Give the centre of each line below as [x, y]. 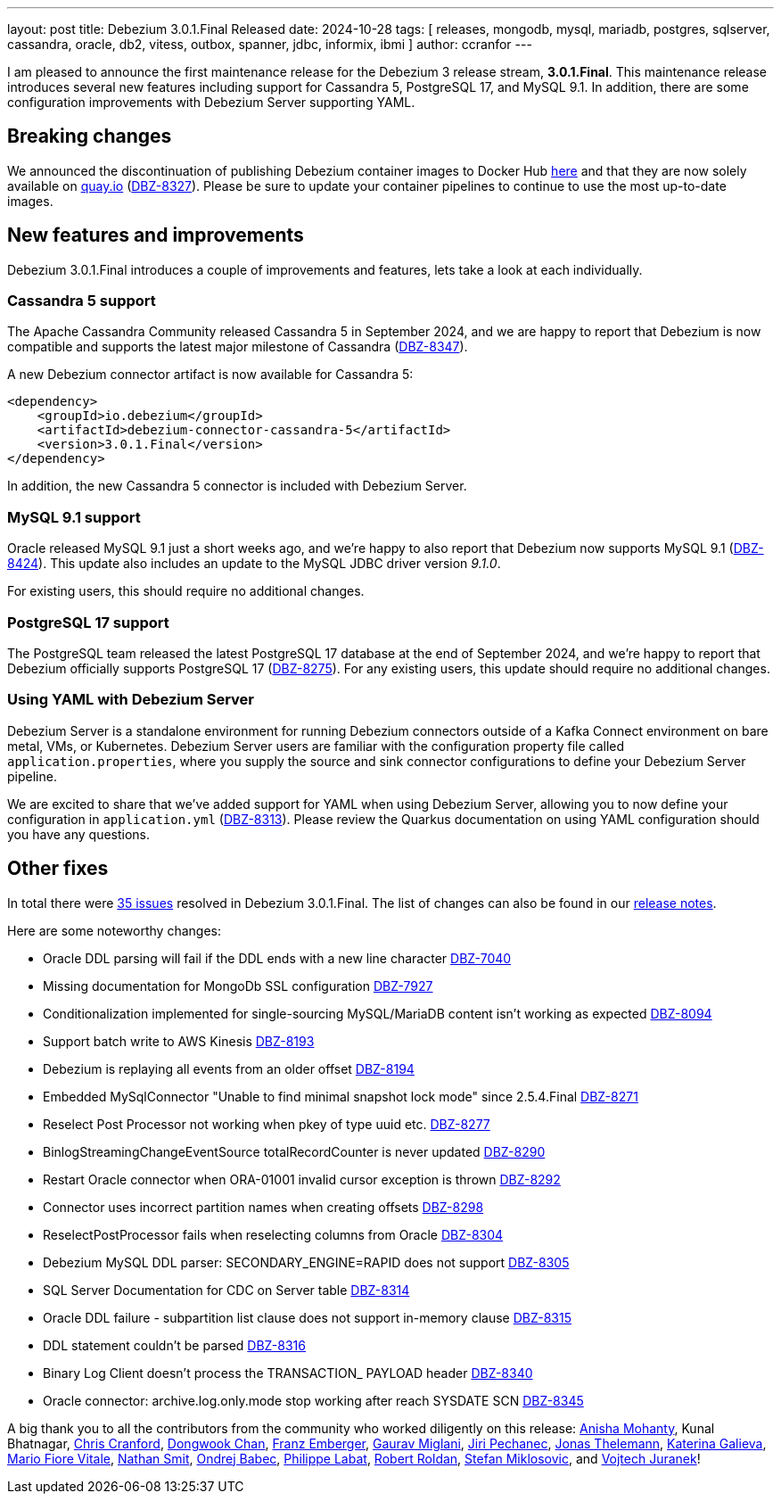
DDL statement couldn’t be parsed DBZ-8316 [174, 1345]
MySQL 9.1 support [74, 517]
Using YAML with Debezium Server [131, 700]
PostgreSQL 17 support [88, 622]
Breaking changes [90, 136]
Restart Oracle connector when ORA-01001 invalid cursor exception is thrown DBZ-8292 [302, 1179]
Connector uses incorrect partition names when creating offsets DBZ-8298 [263, 1207]
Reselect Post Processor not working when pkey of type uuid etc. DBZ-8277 [267, 1124]
